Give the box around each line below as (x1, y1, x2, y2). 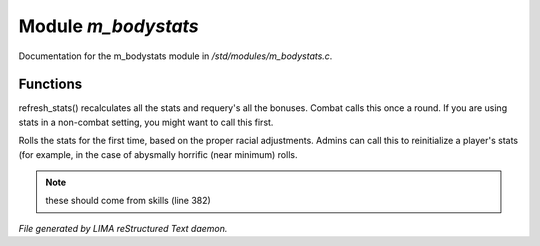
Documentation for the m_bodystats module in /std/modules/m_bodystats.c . (18, 50, 333, 62)
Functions (18, 76, 83, 93)
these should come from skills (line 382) (45, 195, 212, 207)
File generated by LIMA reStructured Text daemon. (18, 222, 228, 234)
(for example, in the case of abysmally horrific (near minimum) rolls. (18, 148, 298, 160)
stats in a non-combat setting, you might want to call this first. (18, 116, 274, 128)
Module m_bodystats (18, 15, 199, 37)
